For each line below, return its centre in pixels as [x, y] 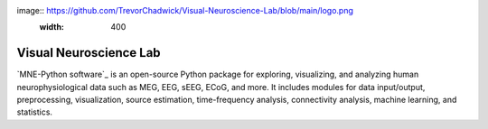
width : [52, 27]
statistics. [35, 112]
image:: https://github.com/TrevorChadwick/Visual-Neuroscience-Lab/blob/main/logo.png [185, 10]
